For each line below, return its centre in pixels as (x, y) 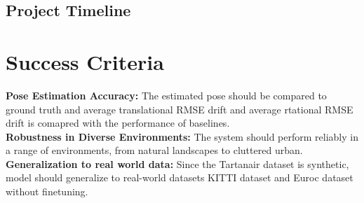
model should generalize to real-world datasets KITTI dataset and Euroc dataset (180, 177)
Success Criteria (85, 61)
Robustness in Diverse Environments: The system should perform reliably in (182, 136)
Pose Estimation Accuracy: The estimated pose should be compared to (166, 95)
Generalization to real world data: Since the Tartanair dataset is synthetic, (177, 163)
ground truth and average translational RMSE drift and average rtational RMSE (180, 109)
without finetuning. (47, 191)
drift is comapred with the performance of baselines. (118, 123)
